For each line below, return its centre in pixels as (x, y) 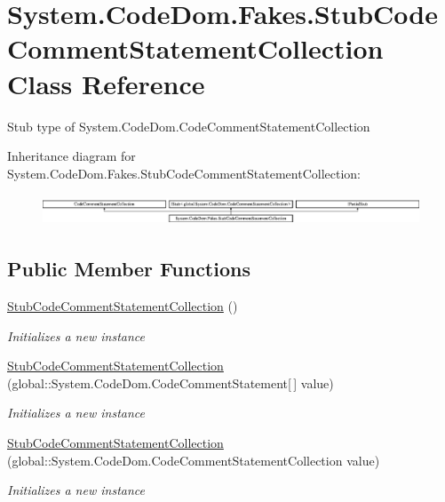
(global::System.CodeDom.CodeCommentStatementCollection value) (194, 460)
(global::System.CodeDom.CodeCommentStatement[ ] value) (171, 382)
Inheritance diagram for (72, 156)
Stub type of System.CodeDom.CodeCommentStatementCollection (189, 126)
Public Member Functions (129, 269)
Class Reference (106, 83)
